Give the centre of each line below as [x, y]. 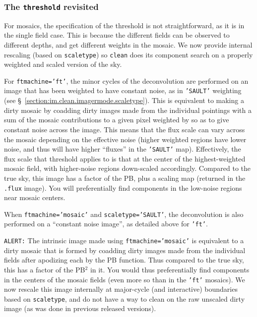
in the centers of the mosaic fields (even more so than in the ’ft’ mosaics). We [125, 279]
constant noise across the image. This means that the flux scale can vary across [125, 129]
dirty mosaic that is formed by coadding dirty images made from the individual [125, 250]
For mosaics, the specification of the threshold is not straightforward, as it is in [124, 25]
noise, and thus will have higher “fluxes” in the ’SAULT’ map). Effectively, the [123, 149]
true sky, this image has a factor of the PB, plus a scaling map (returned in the [125, 178]
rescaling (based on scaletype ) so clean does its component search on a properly [128, 54]
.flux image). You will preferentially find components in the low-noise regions [123, 187]
